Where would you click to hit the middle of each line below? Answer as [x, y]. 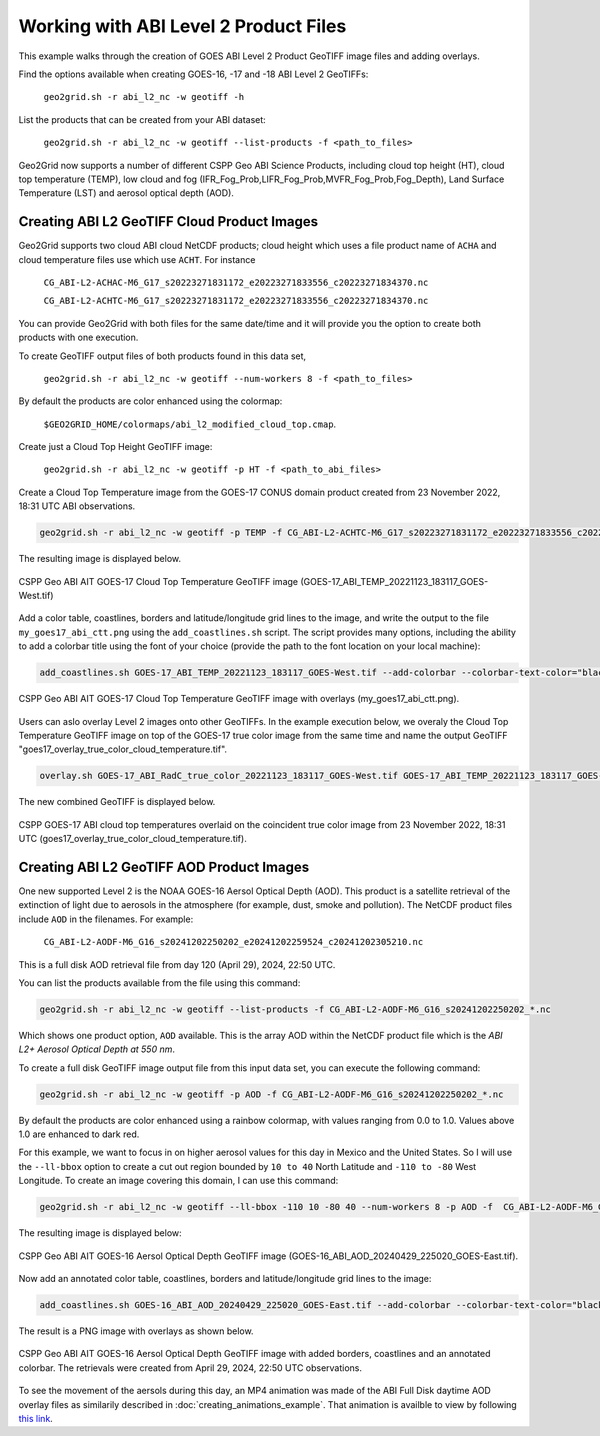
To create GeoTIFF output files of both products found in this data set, [162, 356]
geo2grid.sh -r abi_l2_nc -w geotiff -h [144, 97]
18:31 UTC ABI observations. [77, 506]
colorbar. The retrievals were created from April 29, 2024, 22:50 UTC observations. [190, 1367]
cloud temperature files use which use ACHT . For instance [137, 259]
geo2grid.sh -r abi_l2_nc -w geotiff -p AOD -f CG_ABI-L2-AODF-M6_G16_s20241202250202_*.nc [271, 1094]
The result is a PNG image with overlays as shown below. [136, 1331]
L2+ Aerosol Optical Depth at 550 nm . [96, 1049]
